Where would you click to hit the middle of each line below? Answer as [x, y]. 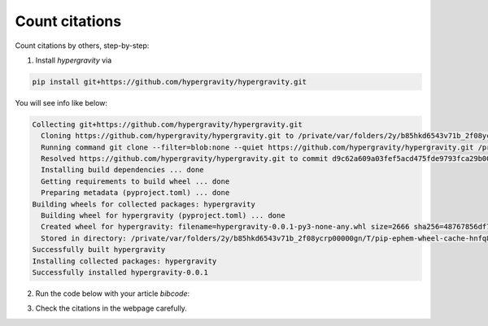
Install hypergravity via [74, 60]
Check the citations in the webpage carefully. [111, 308]
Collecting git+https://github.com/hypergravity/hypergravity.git [167, 124]
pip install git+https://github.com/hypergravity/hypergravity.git [170, 82]
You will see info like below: [61, 102]
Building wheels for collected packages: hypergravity [144, 204]
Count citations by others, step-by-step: [82, 46]
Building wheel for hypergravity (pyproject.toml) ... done [163, 216]
